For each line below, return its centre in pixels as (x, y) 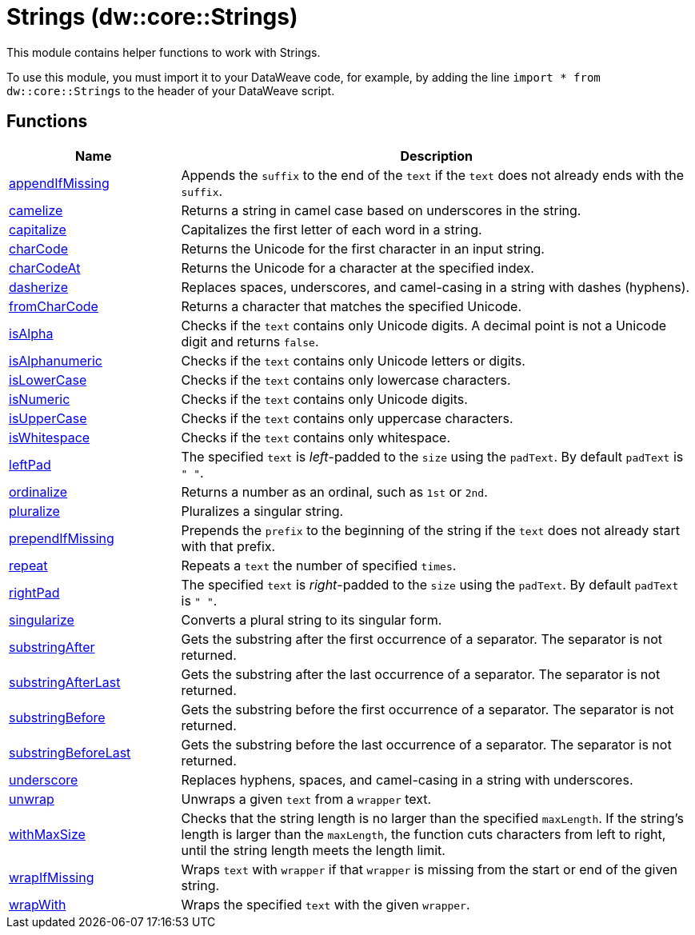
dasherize (38, 287)
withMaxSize (47, 834)
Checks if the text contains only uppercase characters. (347, 418)
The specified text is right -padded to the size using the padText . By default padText (430, 584)
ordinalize (38, 491)
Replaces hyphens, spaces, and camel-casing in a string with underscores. (407, 779)
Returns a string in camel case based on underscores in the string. (381, 210)
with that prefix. (228, 546)
